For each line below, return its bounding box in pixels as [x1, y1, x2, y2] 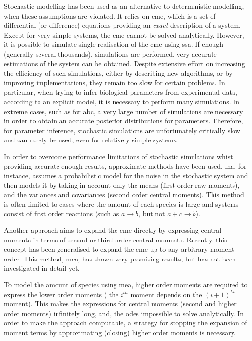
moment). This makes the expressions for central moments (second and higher [4, 299, 237, 309]
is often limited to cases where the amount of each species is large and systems [4, 199, 239, 209]
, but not [138, 208, 165, 219]
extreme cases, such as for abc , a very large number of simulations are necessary [4, 106, 243, 116]
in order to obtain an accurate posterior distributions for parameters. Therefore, [4, 116, 243, 126]
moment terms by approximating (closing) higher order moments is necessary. [4, 327, 236, 337]
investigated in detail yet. [4, 263, 80, 273]
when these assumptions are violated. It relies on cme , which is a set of [4, 10, 216, 20]
